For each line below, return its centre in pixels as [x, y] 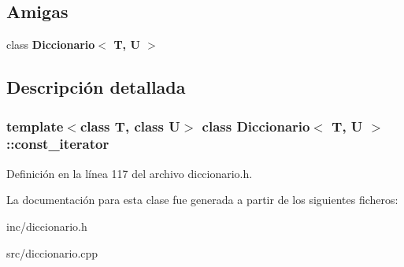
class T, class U [130, 126]
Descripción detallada [96, 87]
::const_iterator [58, 144]
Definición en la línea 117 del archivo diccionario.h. [130, 173]
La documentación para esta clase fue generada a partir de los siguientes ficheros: [202, 200]
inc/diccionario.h [47, 226]
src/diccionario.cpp [52, 252]
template [35, 126]
